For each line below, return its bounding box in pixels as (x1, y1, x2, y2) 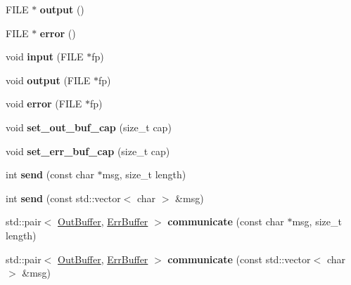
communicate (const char (167, 214, 284, 229)
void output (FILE (6, 72, 91, 87)
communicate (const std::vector (167, 251, 311, 266)
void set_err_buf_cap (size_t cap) (6, 143, 170, 158)
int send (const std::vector (6, 190, 121, 205)
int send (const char (6, 167, 94, 182)
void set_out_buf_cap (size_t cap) (6, 119, 172, 134)
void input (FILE (6, 49, 84, 64)
